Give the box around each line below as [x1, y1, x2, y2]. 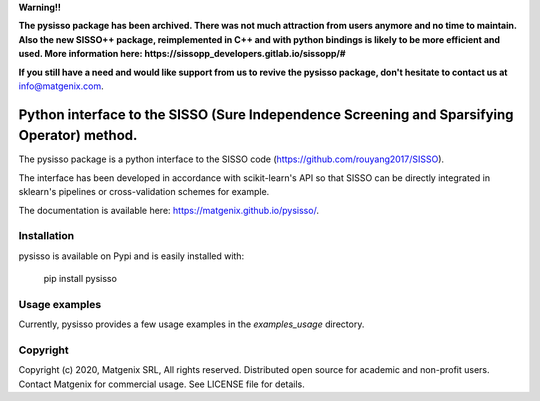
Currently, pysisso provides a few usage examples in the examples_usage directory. [18, 318, 365, 330]
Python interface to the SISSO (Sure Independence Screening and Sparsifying [18, 106, 514, 123]
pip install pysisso [43, 273, 117, 285]
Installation [18, 229, 75, 243]
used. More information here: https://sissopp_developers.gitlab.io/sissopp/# [18, 48, 346, 60]
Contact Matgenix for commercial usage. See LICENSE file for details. [18, 378, 305, 390]
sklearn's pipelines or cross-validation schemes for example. [18, 186, 270, 198]
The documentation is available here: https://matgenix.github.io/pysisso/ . [18, 204, 320, 216]
